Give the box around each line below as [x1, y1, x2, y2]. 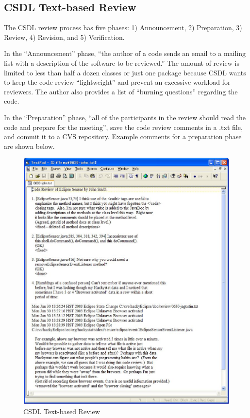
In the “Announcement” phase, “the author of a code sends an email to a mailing [4, 48, 246, 58]
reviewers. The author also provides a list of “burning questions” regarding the [4, 86, 238, 96]
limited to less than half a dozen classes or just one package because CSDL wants [4, 67, 246, 77]
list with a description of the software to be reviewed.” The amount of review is [4, 57, 239, 68]
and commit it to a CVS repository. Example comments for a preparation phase [4, 131, 242, 142]
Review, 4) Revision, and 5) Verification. [4, 32, 125, 42]
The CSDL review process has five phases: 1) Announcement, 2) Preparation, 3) [4, 22, 242, 33]
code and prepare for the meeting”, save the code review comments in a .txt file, [4, 122, 243, 132]
